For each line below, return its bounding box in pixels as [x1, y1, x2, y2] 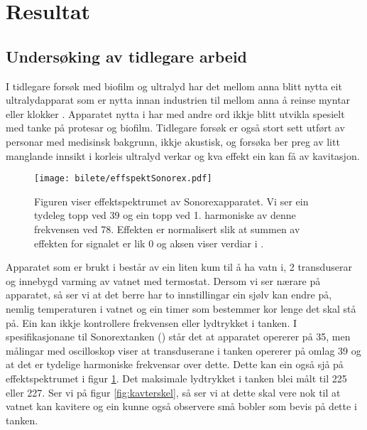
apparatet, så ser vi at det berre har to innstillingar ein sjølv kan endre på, [6, 287, 332, 302]
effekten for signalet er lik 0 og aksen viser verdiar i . [34, 235, 264, 250]
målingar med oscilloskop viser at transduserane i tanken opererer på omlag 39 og [6, 343, 361, 358]
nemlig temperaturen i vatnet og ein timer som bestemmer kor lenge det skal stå [6, 301, 356, 316]
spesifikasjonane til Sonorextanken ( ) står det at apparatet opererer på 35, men [6, 329, 351, 344]
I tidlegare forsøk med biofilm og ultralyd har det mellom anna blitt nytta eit [6, 78, 342, 93]
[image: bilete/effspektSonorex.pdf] [34, 173, 212, 184]
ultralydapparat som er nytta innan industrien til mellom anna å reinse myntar [6, 92, 351, 107]
